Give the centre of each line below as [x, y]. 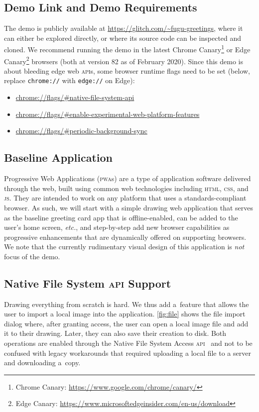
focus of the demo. [32, 256]
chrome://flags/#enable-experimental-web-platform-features [108, 114]
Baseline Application [58, 157]
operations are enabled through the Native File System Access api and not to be [128, 343]
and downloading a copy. [42, 362]
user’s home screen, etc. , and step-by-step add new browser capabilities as [117, 227]
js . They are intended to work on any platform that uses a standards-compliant [125, 198]
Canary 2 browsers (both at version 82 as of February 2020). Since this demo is [124, 60]
